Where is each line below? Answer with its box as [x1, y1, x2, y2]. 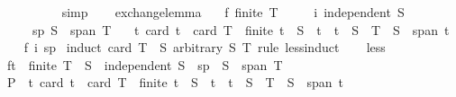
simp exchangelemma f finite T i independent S [61, 3, 405, 21]
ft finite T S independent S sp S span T [6, 55, 283, 74]
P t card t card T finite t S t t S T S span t [6, 73, 343, 92]
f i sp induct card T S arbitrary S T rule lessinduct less [23, 38, 386, 57]
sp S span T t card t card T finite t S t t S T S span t [32, 20, 450, 39]
